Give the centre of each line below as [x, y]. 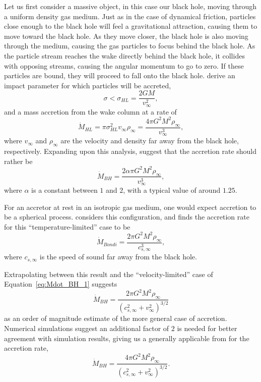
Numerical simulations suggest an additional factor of [87, 328]
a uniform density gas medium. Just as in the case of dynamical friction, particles [130, 16]
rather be [18, 161]
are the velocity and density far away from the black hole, [150, 141]
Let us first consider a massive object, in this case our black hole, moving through [130, 6]
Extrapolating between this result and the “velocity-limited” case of [109, 274]
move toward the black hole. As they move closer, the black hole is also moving [126, 36]
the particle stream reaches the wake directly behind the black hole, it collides [124, 55]
